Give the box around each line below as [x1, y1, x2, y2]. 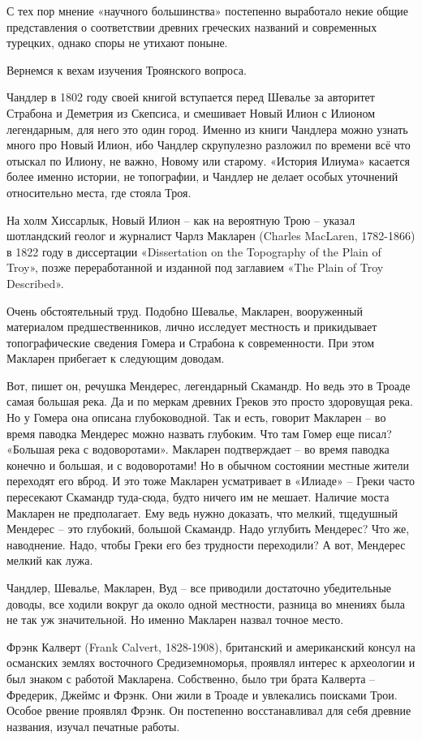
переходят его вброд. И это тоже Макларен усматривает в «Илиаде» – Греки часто [6, 472, 415, 489]
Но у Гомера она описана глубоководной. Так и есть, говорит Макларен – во [6, 409, 386, 426]
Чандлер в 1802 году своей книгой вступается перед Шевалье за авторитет [6, 88, 375, 105]
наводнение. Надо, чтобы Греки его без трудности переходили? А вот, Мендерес [6, 536, 406, 553]
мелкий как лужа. [6, 552, 93, 569]
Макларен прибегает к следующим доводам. [6, 350, 225, 367]
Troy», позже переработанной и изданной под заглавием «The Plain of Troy [6, 259, 384, 276]
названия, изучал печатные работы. [6, 717, 180, 734]
